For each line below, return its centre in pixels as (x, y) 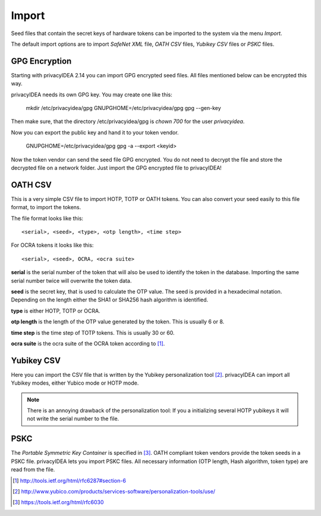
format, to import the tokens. (46, 207)
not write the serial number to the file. (73, 419)
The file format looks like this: (47, 218)
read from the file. (33, 470)
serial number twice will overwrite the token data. (71, 281)
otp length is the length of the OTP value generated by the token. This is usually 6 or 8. (118, 322)
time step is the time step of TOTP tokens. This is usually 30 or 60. (93, 332)
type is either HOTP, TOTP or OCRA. (56, 311)
